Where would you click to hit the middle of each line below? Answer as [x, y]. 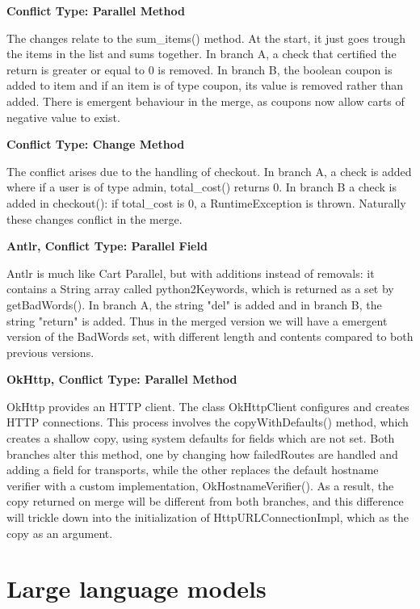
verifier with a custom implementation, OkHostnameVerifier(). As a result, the [200, 485]
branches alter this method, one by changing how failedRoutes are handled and [202, 454]
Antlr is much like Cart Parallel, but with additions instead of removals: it [191, 273]
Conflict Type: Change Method [96, 144]
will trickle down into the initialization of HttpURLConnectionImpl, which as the [208, 517]
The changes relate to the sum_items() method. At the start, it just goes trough [206, 38]
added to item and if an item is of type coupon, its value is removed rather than [205, 85]
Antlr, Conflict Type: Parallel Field [107, 246]
